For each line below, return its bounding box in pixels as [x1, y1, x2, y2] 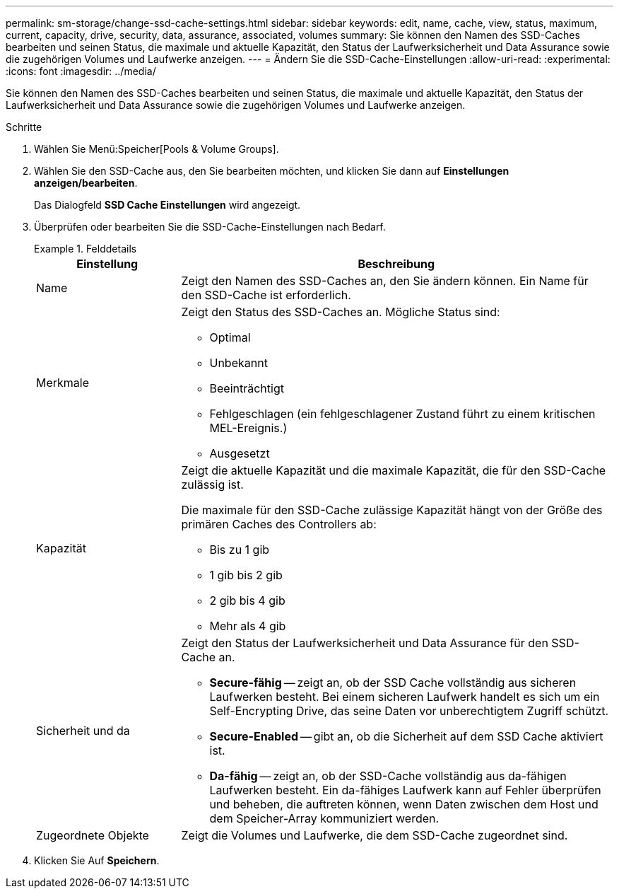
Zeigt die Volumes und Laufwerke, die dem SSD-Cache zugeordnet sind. [181, 828, 568, 842]
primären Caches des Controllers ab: [181, 517, 377, 531]
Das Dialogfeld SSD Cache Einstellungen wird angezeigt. [34, 199, 301, 211]
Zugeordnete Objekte [36, 828, 149, 842]
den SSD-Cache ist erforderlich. [181, 288, 351, 302]
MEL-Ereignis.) [209, 421, 288, 435]
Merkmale [36, 376, 90, 390]
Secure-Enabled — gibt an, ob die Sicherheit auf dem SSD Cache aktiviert [209, 729, 603, 743]
